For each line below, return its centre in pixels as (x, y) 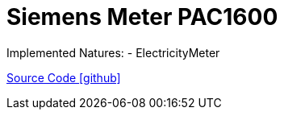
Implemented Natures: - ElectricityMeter (113, 52)
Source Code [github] (64, 77)
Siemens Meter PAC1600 (142, 17)
